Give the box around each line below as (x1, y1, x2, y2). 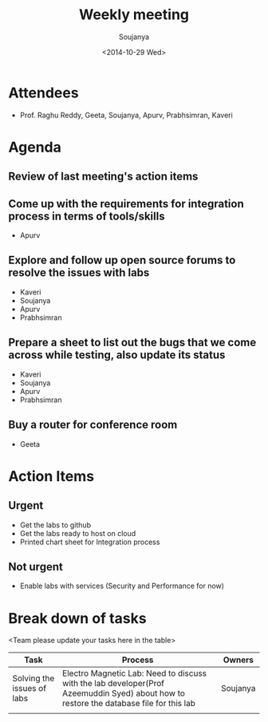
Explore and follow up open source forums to (8, 254, 236, 267)
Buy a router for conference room (8, 418, 178, 432)
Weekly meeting (78, 6, 190, 24)
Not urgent (8, 560, 64, 574)
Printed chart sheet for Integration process (19, 537, 160, 546)
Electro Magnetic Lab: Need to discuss (62, 668, 207, 679)
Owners (223, 654, 254, 665)
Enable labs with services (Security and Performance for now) (19, 581, 225, 591)
